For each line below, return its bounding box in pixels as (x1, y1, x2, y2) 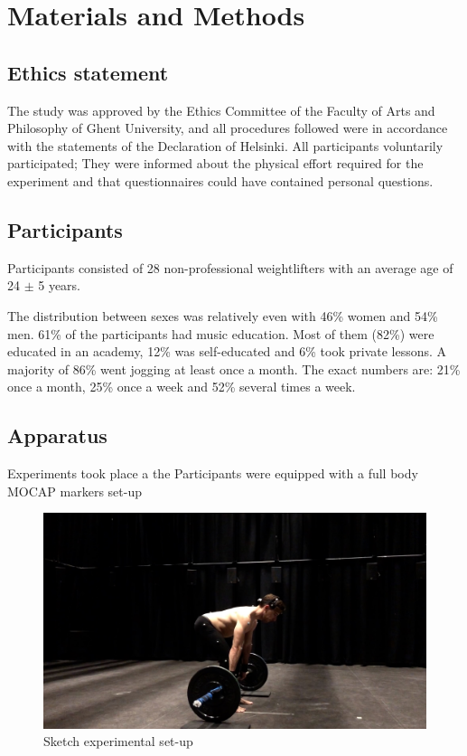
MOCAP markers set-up (7, 481, 142, 500)
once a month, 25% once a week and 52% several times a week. (7, 377, 356, 396)
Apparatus (7, 421, 107, 449)
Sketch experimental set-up (43, 732, 193, 751)
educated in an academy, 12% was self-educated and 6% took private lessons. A (7, 342, 447, 361)
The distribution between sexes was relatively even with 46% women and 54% (7, 306, 438, 325)
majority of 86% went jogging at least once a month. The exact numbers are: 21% (7, 359, 461, 378)
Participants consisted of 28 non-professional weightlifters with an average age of (7, 258, 453, 277)
